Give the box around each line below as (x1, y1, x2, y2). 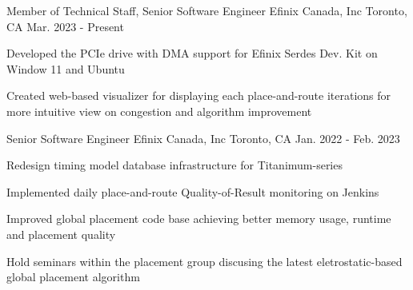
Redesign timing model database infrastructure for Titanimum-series (6, 157, 343, 173)
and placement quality (6, 225, 116, 242)
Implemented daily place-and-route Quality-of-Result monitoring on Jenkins (6, 183, 379, 200)
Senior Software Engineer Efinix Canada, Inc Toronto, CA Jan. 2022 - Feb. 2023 (6, 129, 400, 146)
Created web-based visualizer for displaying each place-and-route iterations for (6, 87, 391, 104)
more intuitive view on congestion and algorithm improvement (6, 102, 312, 119)
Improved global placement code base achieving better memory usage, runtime (6, 210, 391, 227)
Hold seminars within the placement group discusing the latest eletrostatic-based (6, 252, 403, 269)
